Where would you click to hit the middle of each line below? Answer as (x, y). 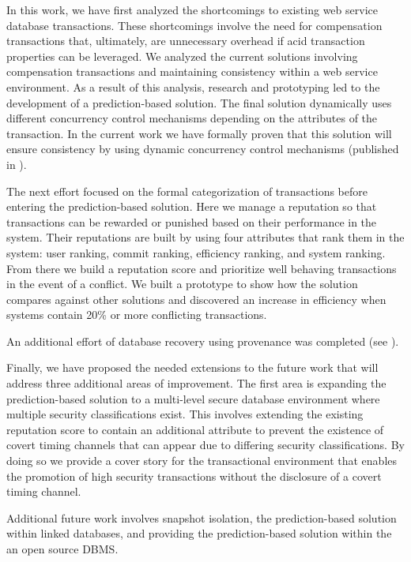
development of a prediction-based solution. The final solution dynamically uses (199, 102)
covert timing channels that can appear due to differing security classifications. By (205, 445)
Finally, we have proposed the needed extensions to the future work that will (192, 367)
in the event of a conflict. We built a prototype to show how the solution (182, 284)
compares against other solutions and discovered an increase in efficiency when (196, 299)
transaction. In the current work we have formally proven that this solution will (199, 133)
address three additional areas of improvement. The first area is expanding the (196, 383)
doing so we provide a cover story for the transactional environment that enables (202, 461)
